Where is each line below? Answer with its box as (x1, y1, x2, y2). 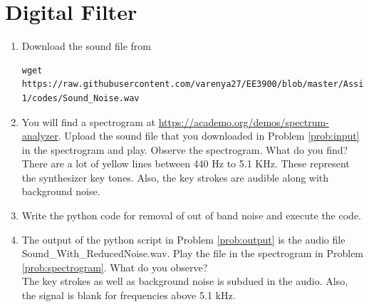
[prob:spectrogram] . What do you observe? (21, 259, 208, 274)
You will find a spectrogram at (21, 114, 156, 129)
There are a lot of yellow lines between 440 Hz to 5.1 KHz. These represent (21, 156, 350, 171)
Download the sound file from (21, 38, 151, 53)
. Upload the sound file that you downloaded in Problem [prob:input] (58, 128, 360, 143)
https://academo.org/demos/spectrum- (158, 114, 329, 129)
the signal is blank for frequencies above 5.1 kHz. (21, 288, 236, 303)
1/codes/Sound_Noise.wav (21, 93, 140, 103)
